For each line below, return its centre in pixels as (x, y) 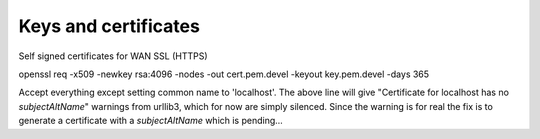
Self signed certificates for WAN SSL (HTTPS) (113, 56)
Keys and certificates (109, 26)
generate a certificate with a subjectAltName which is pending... (151, 121)
